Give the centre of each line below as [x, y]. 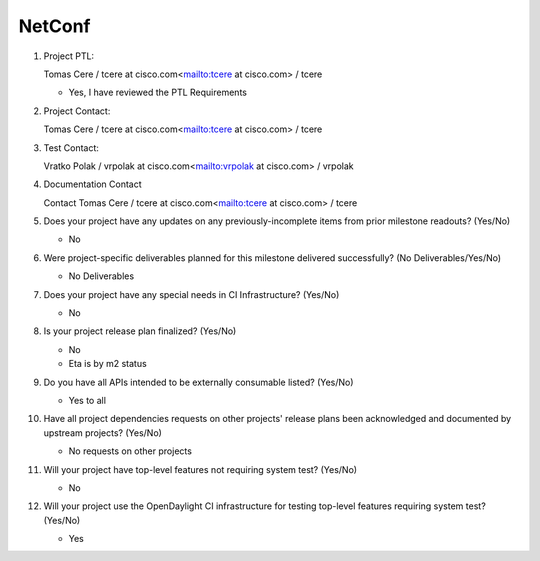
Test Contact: [71, 147]
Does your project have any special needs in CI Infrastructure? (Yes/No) [191, 294]
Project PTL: [69, 56]
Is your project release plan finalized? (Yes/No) [140, 331]
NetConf [54, 26]
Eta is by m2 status [107, 364]
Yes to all [87, 400]
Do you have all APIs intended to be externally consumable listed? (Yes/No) [198, 382]
